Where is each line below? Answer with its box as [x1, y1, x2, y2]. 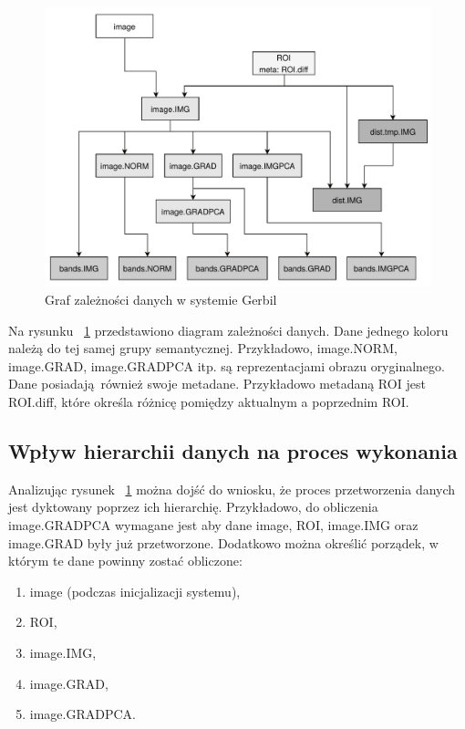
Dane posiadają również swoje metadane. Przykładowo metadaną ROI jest [8, 374, 426, 393]
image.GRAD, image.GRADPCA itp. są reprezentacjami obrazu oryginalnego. [8, 356, 445, 375]
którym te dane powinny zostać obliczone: [8, 551, 243, 570]
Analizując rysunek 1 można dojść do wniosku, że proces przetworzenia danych [8, 479, 456, 498]
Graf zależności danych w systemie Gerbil [45, 290, 277, 308]
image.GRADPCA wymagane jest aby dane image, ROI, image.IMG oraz [8, 515, 418, 534]
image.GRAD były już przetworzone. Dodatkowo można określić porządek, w [8, 533, 439, 552]
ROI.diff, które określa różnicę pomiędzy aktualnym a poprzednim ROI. [8, 391, 409, 411]
